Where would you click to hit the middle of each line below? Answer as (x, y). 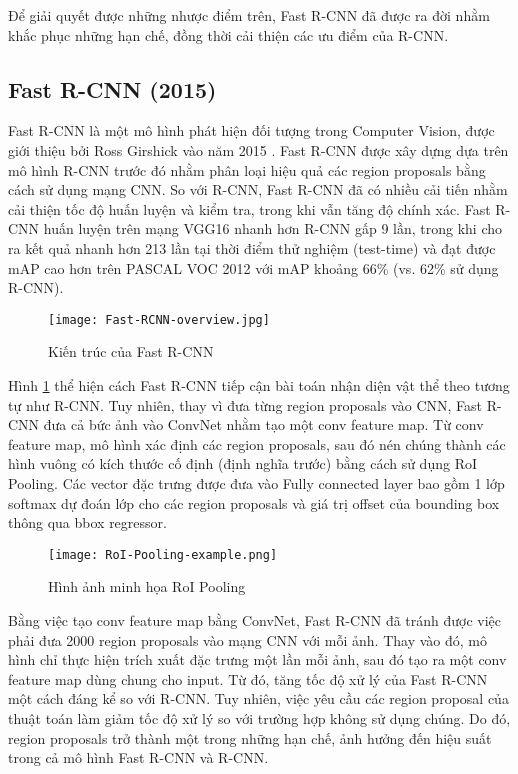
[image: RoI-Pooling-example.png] (163, 554)
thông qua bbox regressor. (87, 522)
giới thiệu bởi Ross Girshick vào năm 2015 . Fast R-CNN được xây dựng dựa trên (258, 149)
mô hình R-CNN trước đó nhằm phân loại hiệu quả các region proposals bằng (247, 169)
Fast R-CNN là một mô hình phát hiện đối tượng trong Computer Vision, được (251, 130)
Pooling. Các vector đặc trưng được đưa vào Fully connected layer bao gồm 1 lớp (256, 482)
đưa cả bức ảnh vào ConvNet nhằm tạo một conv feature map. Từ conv (263, 424)
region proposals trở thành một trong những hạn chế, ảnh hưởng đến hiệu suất (250, 737)
